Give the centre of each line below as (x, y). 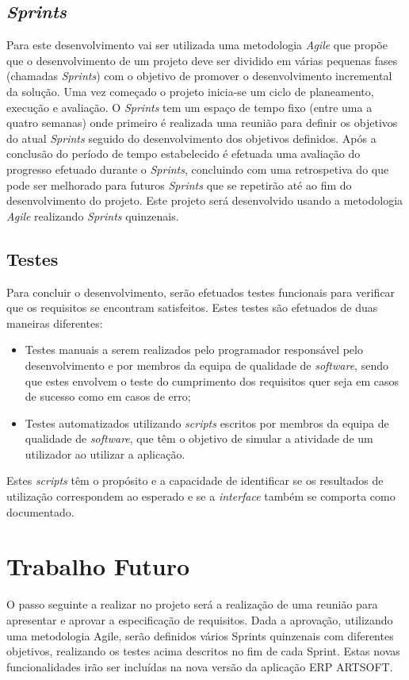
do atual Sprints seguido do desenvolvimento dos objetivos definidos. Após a (191, 138)
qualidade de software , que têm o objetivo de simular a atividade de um (199, 438)
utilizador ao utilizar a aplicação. (105, 453)
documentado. (40, 511)
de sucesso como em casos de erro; (108, 396)
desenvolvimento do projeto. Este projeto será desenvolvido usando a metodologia (205, 200)
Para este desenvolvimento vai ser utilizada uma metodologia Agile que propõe (197, 45)
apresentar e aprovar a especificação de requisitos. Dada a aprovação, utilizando (200, 619)
